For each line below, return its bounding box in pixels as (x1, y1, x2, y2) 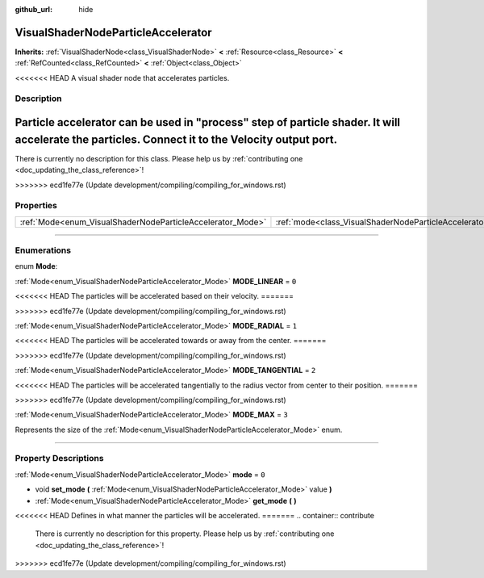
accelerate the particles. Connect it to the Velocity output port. (15, 132, 338, 146)
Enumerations (15, 245, 72, 256)
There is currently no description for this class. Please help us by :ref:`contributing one (15, 153, 303, 163)
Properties (15, 200, 58, 212)
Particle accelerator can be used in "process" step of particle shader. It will (15, 115, 401, 129)
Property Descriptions (15, 453, 104, 464)
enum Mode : (15, 262, 58, 271)
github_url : (15, 5, 52, 14)
